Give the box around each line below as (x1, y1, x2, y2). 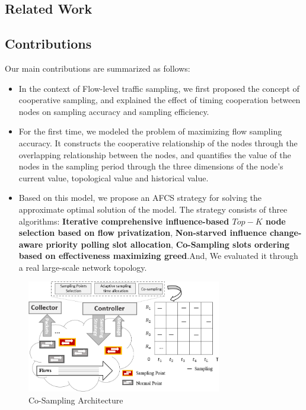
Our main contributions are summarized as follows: (5, 62, 190, 74)
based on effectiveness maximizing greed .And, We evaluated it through (18, 249, 298, 262)
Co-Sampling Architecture (28, 393, 123, 406)
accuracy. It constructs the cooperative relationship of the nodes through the (18, 136, 298, 149)
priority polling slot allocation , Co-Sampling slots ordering (46, 238, 290, 250)
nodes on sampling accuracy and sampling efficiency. (18, 105, 209, 117)
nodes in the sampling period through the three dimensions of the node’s (18, 160, 283, 172)
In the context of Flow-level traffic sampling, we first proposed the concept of (18, 82, 299, 94)
